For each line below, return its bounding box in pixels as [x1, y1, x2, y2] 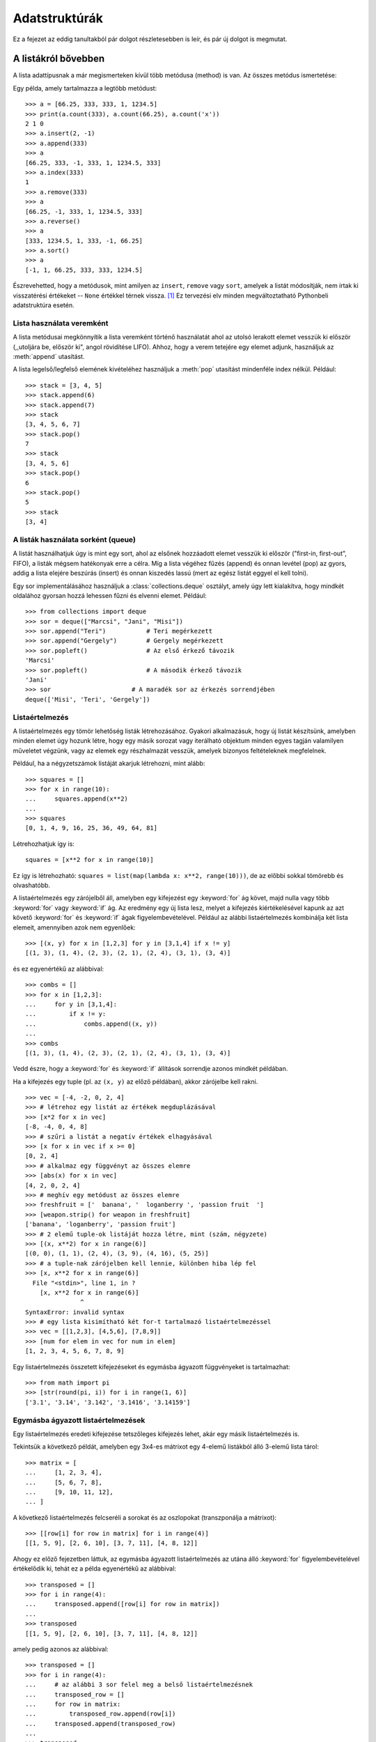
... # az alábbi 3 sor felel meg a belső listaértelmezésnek [25, 1681, 253, 1689]
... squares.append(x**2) [25, 795, 129, 803]
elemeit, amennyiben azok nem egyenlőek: [13, 923, 136, 932]
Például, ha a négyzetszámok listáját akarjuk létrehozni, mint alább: [13, 760, 205, 768]
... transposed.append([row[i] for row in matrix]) [25, 1600, 220, 1608]
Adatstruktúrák [13, 10, 104, 26]
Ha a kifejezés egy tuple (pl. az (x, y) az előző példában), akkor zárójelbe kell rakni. [13, 1077, 258, 1086]
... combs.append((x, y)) [25, 1019, 158, 1028]
